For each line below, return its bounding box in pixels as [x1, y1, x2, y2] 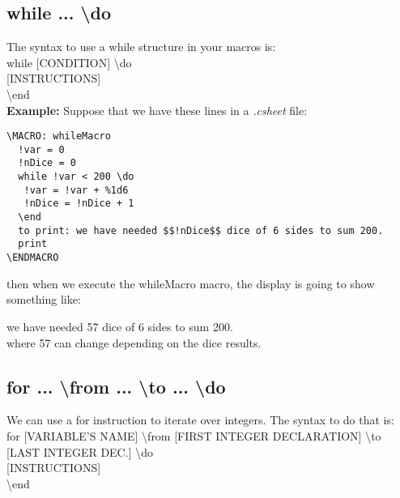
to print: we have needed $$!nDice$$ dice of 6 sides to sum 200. [18, 224, 384, 236]
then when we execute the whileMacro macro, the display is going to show [6, 275, 375, 292]
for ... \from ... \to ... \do [6, 373, 226, 398]
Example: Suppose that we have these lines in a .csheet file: [6, 101, 308, 118]
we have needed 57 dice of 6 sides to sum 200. [6, 317, 233, 334]
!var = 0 [18, 143, 65, 155]
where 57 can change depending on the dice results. [6, 334, 262, 351]
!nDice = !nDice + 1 [23, 198, 134, 210]
